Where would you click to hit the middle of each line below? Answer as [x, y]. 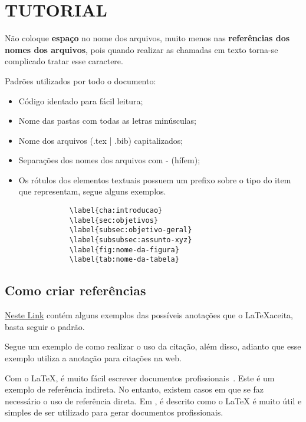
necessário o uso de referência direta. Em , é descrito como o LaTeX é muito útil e [153, 400]
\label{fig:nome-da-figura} [124, 250]
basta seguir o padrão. [45, 326]
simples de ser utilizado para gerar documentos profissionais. [114, 412]
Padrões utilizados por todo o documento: [80, 80]
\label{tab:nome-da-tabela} [124, 260]
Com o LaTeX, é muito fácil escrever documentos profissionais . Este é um [140, 378]
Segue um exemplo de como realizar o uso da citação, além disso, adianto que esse [153, 346]
